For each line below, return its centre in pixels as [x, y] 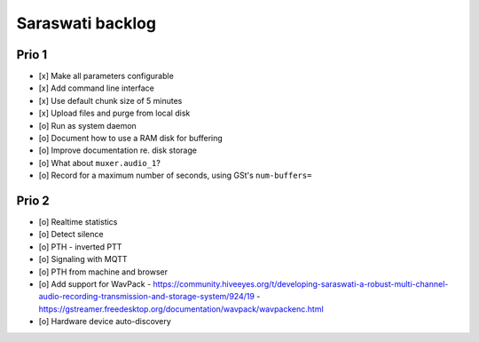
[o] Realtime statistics [78, 222]
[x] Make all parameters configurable [106, 76]
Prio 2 [33, 201]
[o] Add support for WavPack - [95, 284]
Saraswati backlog [86, 23]
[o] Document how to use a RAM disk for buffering [131, 139]
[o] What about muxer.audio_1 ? [100, 163]
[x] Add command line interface [96, 88]
